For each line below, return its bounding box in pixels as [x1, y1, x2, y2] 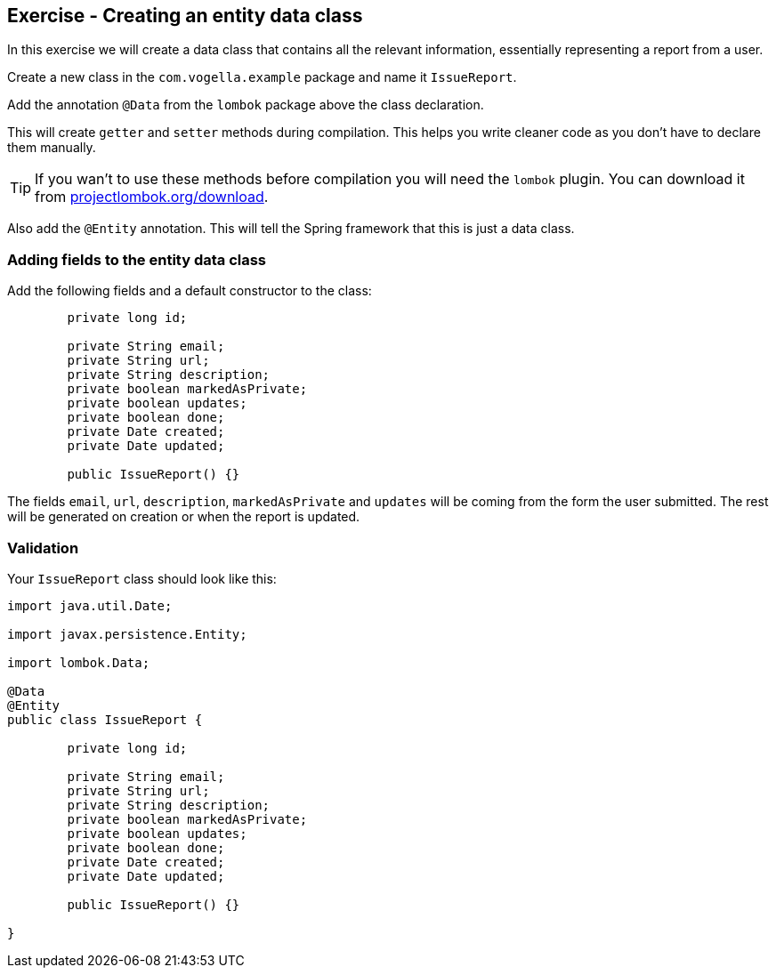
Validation [7, 538, 79, 557]
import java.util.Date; [7, 598, 173, 613]
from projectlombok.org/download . [35, 188, 269, 206]
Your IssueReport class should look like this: [7, 570, 277, 586]
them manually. [7, 140, 96, 156]
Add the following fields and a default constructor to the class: [7, 283, 372, 299]
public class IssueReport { [7, 712, 203, 727]
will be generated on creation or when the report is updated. [7, 509, 360, 525]
